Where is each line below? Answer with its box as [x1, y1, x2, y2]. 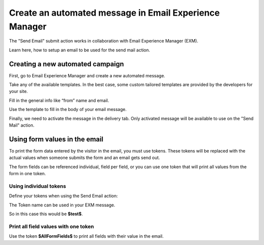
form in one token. [9, 171, 46, 177]
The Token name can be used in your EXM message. [9, 202, 115, 208]
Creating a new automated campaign [9, 60, 124, 68]
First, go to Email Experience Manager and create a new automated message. [9, 72, 166, 78]
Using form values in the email [9, 135, 104, 143]
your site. [9, 89, 28, 94]
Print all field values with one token [9, 223, 94, 230]
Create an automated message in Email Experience [9, 7, 220, 18]
